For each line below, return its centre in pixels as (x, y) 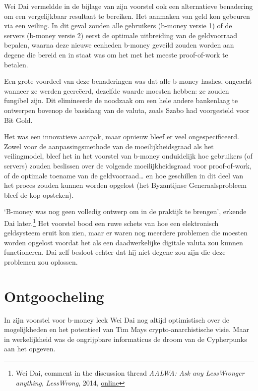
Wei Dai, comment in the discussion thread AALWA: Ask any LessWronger (130, 373)
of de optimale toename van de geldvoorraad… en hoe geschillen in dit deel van (124, 175)
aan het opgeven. (30, 349)
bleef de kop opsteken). (39, 195)
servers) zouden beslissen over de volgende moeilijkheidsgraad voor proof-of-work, (128, 165)
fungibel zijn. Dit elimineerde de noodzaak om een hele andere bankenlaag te (121, 100)
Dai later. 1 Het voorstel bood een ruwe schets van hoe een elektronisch (111, 222)
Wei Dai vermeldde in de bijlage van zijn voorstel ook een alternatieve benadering (129, 6)
